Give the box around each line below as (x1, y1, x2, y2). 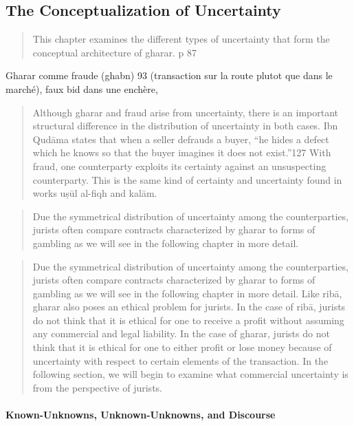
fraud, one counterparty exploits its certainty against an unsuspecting (32, 158, 327, 173)
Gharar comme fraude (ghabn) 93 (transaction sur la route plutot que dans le (5, 68, 333, 83)
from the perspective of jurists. (32, 380, 162, 394)
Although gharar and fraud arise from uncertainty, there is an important (32, 105, 339, 119)
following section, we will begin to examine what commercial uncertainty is (32, 367, 349, 381)
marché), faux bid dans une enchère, (5, 81, 158, 96)
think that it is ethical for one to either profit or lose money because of (32, 340, 332, 354)
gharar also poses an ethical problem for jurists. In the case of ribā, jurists (32, 299, 346, 314)
